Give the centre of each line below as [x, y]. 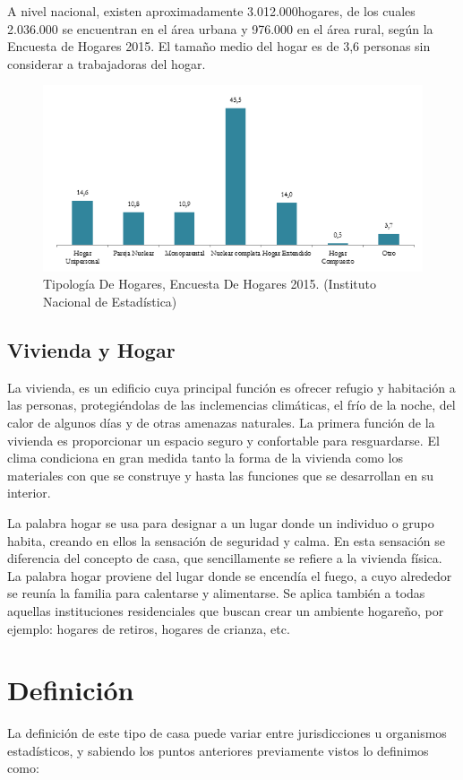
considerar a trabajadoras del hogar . [107, 63]
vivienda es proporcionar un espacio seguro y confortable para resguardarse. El [223, 440]
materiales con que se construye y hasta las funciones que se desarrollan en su [221, 475]
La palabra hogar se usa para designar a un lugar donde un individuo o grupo [221, 523]
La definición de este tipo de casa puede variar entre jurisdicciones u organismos [227, 733]
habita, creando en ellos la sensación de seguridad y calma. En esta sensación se [226, 540]
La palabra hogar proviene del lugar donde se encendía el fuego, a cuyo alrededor [230, 575]
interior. [29, 493]
